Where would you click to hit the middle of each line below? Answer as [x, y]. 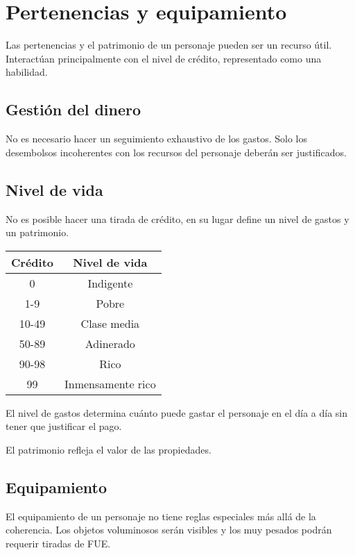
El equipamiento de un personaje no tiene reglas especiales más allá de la [161, 516]
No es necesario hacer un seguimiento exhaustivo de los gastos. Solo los [157, 139]
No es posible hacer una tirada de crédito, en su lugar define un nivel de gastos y [177, 218]
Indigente [110, 283]
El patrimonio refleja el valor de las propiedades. [109, 449]
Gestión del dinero [73, 109]
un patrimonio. [37, 232]
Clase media [110, 323]
